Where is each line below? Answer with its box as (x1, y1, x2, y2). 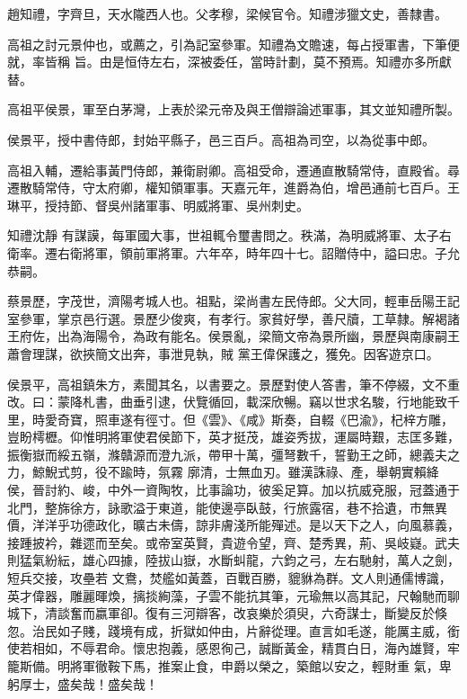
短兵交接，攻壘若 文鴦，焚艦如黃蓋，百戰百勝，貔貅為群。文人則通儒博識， (7, 569, 452, 587)
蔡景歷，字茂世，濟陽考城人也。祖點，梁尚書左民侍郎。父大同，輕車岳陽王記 (7, 291, 460, 310)
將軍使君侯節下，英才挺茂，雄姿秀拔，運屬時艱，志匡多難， (107, 427, 460, 446)
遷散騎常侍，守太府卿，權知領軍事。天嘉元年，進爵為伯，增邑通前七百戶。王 (7, 178, 460, 197)
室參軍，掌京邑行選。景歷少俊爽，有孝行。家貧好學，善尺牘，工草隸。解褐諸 (7, 309, 460, 327)
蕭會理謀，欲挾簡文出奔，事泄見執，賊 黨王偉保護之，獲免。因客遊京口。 (7, 344, 439, 363)
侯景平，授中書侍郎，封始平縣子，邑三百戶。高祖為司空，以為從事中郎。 (7, 130, 435, 148)
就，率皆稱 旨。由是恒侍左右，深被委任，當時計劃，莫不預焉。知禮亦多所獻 (7, 52, 452, 71)
